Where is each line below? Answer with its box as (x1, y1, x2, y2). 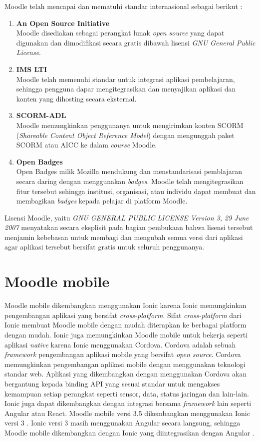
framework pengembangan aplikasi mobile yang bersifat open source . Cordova (4, 349, 241, 359)
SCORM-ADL (16, 110, 66, 120)
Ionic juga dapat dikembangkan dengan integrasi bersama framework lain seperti (4, 398, 252, 408)
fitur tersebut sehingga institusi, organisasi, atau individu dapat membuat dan (16, 185, 256, 196)
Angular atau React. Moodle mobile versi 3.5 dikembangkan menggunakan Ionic (4, 407, 250, 418)
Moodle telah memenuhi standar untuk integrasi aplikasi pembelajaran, (16, 73, 235, 84)
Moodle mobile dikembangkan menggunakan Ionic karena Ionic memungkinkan (4, 300, 247, 310)
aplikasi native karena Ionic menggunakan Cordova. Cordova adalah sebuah (4, 339, 236, 349)
